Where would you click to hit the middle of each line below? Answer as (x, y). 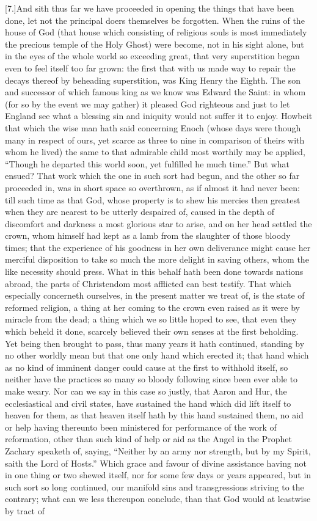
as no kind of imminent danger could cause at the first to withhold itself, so (147, 367)
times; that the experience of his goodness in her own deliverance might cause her (158, 247)
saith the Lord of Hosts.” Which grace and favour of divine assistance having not (156, 463)
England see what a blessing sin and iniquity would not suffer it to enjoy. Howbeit (159, 116)
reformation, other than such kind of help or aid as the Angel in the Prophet (148, 439)
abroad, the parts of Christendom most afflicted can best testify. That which (148, 283)
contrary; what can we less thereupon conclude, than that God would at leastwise (158, 499)
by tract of (25, 510)
